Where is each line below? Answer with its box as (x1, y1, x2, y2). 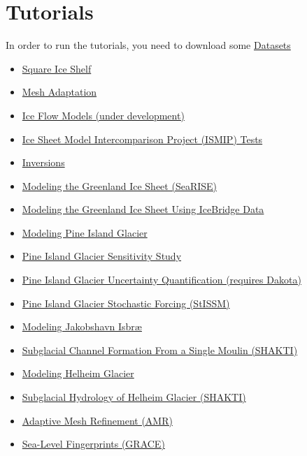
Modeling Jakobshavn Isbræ (22, 319, 142, 334)
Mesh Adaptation (22, 84, 97, 99)
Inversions (22, 155, 65, 170)
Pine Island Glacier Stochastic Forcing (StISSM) (22, 295, 230, 310)
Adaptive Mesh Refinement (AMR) (22, 413, 173, 427)
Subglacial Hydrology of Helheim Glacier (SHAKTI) (22, 390, 246, 404)
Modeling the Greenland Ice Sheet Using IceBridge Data (22, 202, 264, 216)
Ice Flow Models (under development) (22, 108, 185, 122)
